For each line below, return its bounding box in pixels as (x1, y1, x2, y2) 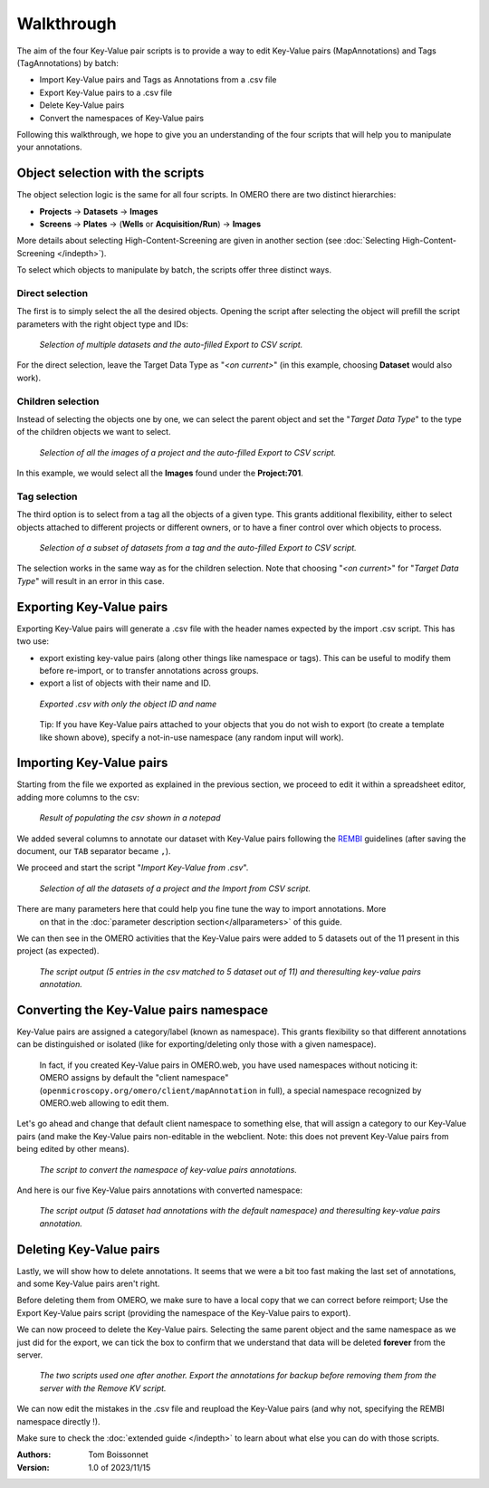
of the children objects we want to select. (16, 427, 171, 437)
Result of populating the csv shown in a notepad (39, 812, 221, 823)
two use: (16, 636, 50, 647)
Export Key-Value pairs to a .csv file (39, 87, 172, 98)
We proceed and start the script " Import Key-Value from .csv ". (16, 862, 249, 873)
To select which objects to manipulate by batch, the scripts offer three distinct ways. (16, 264, 332, 275)
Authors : (16, 1449, 52, 1460)
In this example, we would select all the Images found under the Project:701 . (16, 467, 303, 479)
